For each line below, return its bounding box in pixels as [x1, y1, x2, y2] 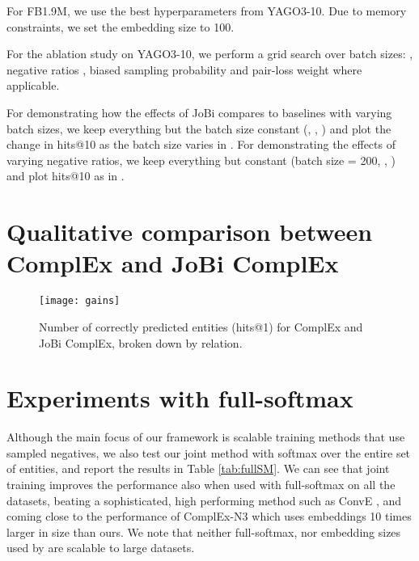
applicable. [6, 77, 60, 94]
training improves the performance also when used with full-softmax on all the [6, 476, 396, 492]
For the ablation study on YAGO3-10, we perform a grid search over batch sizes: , [6, 45, 413, 62]
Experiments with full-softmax [6, 382, 353, 415]
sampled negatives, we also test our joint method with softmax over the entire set [6, 444, 411, 461]
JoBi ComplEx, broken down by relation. [39, 334, 243, 351]
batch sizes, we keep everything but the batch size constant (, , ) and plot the [6, 120, 391, 137]
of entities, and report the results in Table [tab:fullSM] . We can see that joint [6, 460, 390, 477]
